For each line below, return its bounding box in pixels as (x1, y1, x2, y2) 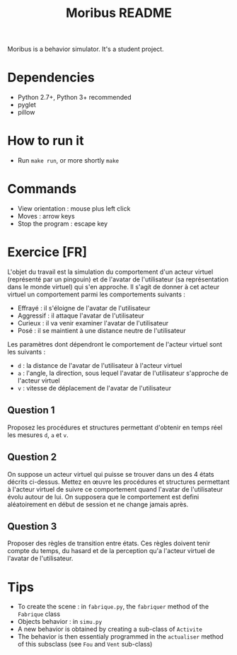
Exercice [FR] (7, 244, 87, 260)
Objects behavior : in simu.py (17, 618, 103, 626)
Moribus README (66, 5, 172, 21)
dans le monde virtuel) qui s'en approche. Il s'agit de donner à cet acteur (7, 282, 220, 291)
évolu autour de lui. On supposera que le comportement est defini (7, 492, 200, 501)
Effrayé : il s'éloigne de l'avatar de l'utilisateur (17, 303, 151, 312)
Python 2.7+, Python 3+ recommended (17, 93, 132, 102)
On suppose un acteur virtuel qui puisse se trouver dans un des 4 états (7, 470, 214, 478)
